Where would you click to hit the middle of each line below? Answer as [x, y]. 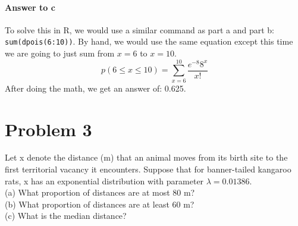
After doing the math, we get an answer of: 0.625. [95, 88]
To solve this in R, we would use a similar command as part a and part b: [139, 29]
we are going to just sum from [60, 53]
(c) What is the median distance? [66, 216]
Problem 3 [48, 129]
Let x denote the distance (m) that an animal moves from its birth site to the [146, 157]
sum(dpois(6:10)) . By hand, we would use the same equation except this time [149, 41]
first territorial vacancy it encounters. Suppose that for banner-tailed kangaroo [148, 169]
